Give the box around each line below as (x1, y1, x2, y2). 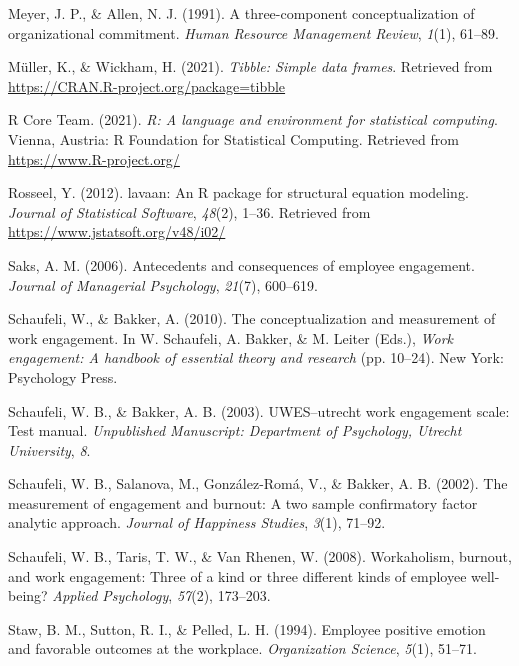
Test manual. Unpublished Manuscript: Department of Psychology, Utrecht (8, 420, 462, 441)
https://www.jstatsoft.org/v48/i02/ (8, 221, 226, 242)
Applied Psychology (52, 585, 169, 606)
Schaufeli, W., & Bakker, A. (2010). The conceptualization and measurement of (8, 308, 496, 329)
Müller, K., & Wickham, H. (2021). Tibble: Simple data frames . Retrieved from (8, 56, 493, 77)
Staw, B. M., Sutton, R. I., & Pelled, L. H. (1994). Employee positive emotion (8, 618, 486, 639)
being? (8, 585, 48, 606)
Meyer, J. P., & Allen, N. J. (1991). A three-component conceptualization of (8, 3, 475, 23)
